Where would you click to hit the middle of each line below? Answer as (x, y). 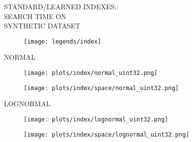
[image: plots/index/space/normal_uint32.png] (101, 88)
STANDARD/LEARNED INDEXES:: (61, 6)
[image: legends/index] (63, 41)
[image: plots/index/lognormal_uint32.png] (96, 119)
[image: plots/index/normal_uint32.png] (91, 73)
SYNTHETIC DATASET (42, 26)
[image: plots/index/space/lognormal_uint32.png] (107, 134)
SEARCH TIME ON (35, 16)
